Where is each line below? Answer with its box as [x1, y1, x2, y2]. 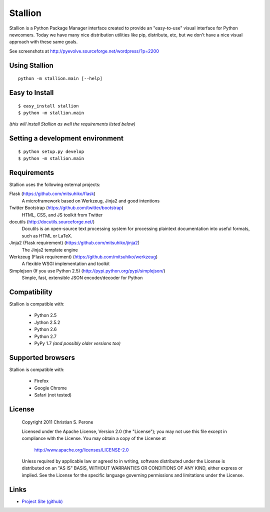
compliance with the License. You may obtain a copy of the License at [21, 435, 166, 441]
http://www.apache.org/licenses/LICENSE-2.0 [34, 446, 129, 452]
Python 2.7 [34, 333, 57, 339]
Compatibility [9, 287, 52, 296]
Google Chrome [34, 385, 67, 391]
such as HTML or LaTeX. [21, 232, 72, 238]
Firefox [34, 378, 49, 384]
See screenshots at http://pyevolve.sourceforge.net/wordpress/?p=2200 [9, 48, 159, 54]
